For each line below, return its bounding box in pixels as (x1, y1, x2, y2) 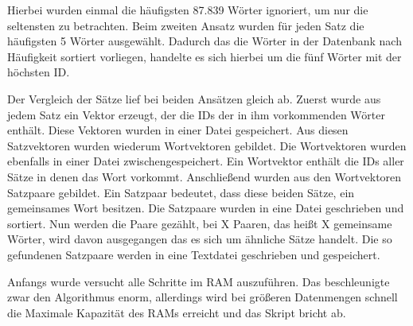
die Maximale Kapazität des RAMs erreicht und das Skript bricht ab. (7, 304, 346, 320)
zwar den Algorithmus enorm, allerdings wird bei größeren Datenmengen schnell (7, 289, 398, 305)
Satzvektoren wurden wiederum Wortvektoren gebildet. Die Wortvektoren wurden (7, 137, 407, 153)
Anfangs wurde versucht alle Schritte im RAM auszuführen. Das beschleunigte (7, 273, 390, 289)
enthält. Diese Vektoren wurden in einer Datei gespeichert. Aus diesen (7, 122, 349, 138)
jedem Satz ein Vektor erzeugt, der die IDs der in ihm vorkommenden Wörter (7, 106, 385, 122)
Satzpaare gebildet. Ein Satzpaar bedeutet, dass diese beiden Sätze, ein (7, 184, 355, 200)
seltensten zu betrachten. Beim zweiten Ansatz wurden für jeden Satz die (7, 17, 364, 33)
